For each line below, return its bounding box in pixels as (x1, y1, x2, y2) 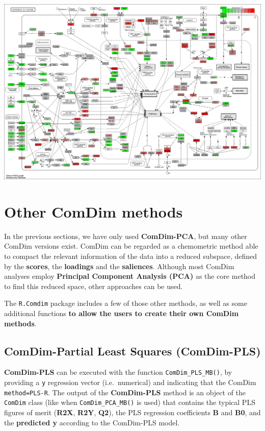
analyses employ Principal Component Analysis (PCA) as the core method (4, 271, 256, 281)
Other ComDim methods (4, 201, 183, 222)
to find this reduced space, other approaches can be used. (4, 280, 183, 291)
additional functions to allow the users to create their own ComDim (4, 307, 239, 318)
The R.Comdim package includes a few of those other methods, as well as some (4, 298, 247, 308)
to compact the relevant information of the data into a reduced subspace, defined (4, 250, 257, 261)
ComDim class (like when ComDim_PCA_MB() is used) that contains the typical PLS (4, 397, 255, 408)
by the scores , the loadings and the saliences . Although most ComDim (4, 260, 234, 271)
